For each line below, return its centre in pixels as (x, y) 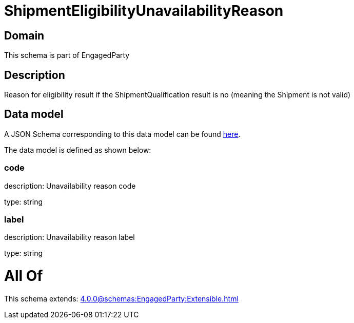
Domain (24, 35)
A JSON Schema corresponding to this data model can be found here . (122, 134)
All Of (24, 276)
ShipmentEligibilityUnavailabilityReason (144, 11)
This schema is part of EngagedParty (67, 55)
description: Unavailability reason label (70, 237)
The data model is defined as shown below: (78, 150)
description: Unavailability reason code (70, 186)
